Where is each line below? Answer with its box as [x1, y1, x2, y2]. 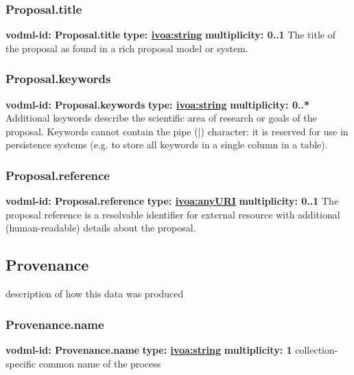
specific [5, 356, 36, 370]
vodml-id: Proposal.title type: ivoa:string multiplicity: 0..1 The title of [5, 27, 335, 42]
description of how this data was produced [5, 286, 184, 301]
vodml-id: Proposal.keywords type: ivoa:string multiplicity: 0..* [5, 97, 309, 111]
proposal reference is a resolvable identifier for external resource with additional [5, 207, 340, 221]
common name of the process [38, 356, 161, 370]
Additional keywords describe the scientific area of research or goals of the [5, 111, 317, 125]
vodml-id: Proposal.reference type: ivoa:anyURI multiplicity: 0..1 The [5, 194, 339, 208]
